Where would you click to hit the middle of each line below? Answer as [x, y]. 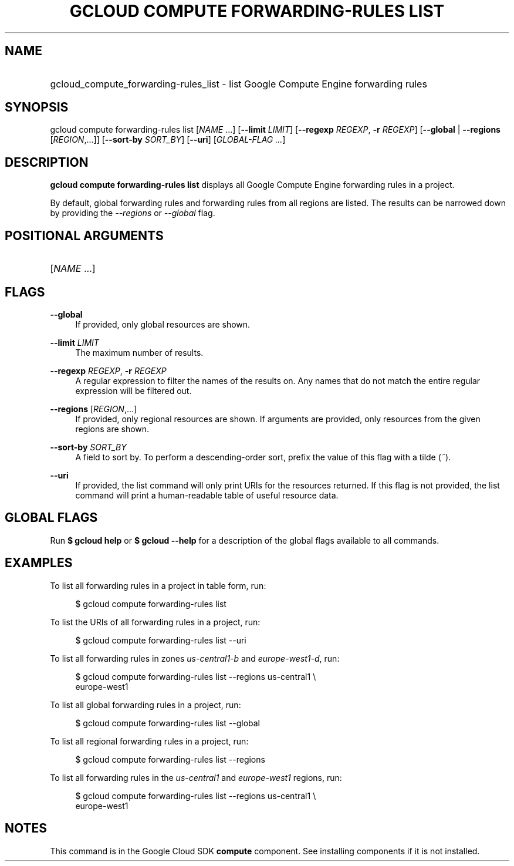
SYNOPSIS [37, 107]
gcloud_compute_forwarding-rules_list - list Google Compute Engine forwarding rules [239, 84]
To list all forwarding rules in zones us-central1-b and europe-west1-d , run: [195, 658]
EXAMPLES [39, 563]
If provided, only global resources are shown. [163, 324]
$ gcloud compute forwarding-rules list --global [168, 723]
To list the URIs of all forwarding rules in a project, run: [155, 622]
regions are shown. [112, 429]
